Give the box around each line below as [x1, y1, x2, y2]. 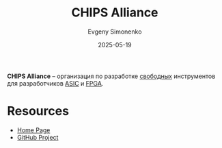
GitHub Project [16, 133, 59, 141]
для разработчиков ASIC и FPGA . [7, 79, 104, 87]
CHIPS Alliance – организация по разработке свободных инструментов [7, 72, 216, 80]
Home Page [16, 125, 51, 134]
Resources [7, 103, 70, 119]
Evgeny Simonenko [87, 27, 142, 36]
